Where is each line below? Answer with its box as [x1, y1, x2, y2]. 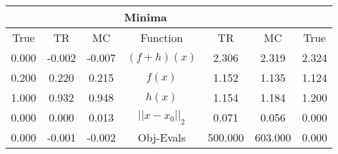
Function [140, 30, 183, 45]
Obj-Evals [138, 129, 186, 145]
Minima [124, 9, 167, 25]
